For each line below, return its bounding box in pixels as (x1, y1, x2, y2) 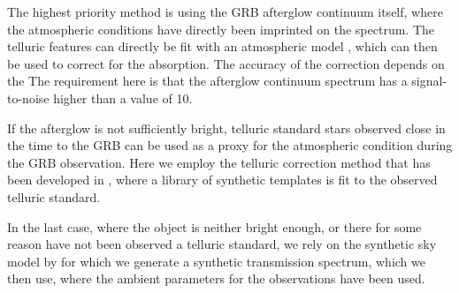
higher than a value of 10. (53, 88, 193, 107)
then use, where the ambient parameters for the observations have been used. (7, 269, 425, 288)
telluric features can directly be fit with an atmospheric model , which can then (7, 37, 438, 56)
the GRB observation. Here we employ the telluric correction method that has (7, 153, 431, 171)
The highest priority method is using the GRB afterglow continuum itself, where (7, 3, 443, 20)
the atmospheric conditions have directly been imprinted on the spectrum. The (7, 19, 434, 38)
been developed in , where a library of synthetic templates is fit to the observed (7, 170, 438, 189)
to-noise (7, 88, 50, 107)
